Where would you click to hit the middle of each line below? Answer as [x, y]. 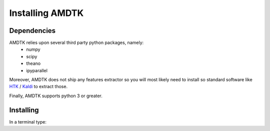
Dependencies [32, 31]
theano [33, 64]
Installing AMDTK [46, 13]
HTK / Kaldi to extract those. [38, 87]
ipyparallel [37, 70]
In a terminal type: [28, 122]
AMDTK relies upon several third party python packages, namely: [76, 43]
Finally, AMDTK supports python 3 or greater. [56, 96]
